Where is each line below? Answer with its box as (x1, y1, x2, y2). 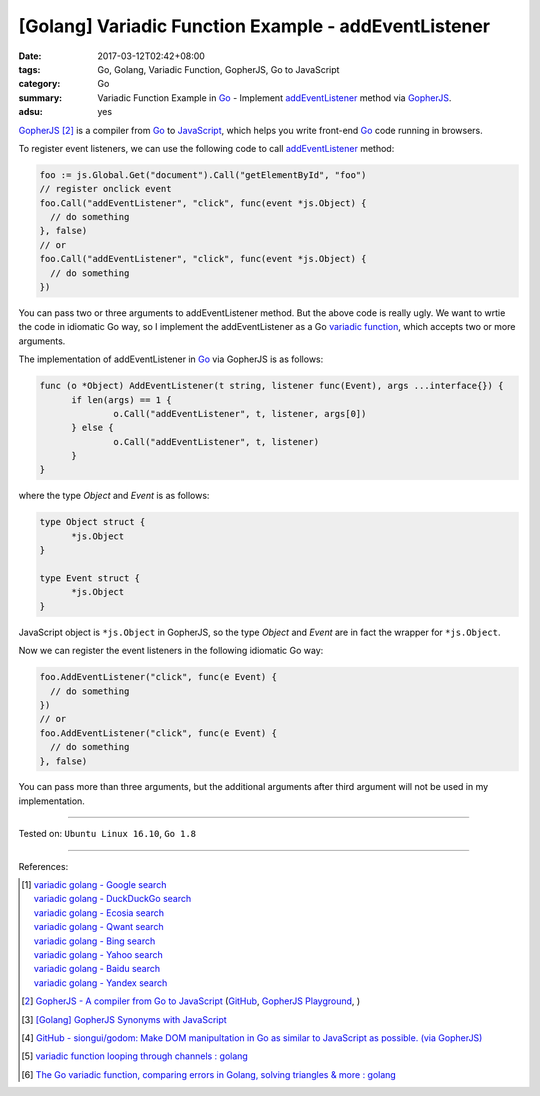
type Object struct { (39, 516, 146, 528)
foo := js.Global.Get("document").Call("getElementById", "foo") (39, 169, 367, 180)
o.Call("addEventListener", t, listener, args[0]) (113, 408, 367, 419)
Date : (18, 50, 42, 62)
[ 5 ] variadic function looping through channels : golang (21, 1050, 249, 1062)
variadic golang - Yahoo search (33, 949, 164, 960)
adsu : (18, 106, 44, 118)
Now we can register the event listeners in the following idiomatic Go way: (18, 645, 324, 657)
